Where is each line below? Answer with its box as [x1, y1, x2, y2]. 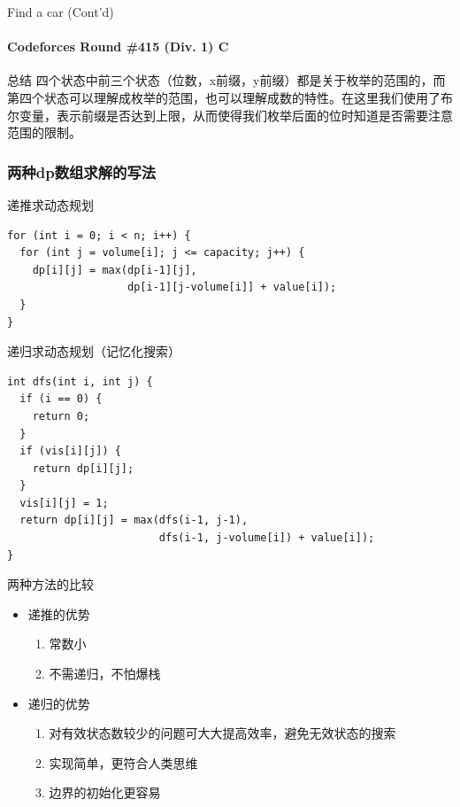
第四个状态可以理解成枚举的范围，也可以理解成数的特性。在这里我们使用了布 [7, 88, 453, 106]
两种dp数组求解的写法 [7, 160, 157, 182]
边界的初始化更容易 [49, 783, 161, 802]
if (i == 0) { [19, 392, 103, 406]
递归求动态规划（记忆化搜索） [7, 342, 180, 361]
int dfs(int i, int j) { [7, 375, 153, 388]
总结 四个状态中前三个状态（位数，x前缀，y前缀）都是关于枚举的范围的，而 [7, 71, 446, 89]
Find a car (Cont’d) [7, 3, 114, 20]
